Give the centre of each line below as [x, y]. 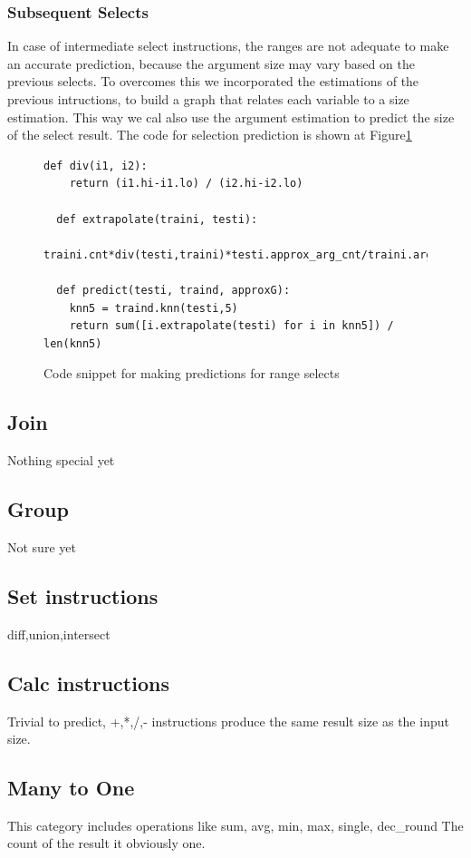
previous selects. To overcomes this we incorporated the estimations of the [213, 81]
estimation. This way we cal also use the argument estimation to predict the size [231, 117]
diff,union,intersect [59, 634]
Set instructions [83, 595]
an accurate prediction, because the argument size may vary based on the [211, 63]
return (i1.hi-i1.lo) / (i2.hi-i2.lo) [186, 184]
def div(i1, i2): [96, 166]
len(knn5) [73, 343]
